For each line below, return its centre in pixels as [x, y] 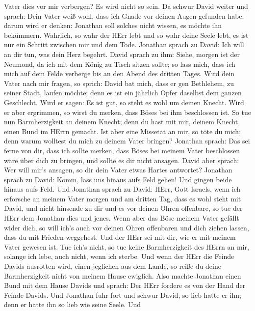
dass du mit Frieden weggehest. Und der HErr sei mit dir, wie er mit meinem [120, 237]
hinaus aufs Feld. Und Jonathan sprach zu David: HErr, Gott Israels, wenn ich [122, 189]
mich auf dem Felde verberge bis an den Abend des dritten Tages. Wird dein [119, 73]
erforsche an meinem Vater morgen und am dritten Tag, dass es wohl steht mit [123, 198]
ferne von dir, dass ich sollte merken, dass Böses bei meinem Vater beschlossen [122, 150]
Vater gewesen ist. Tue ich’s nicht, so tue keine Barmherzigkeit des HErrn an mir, [127, 246]
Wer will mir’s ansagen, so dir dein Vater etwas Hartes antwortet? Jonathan [118, 170]
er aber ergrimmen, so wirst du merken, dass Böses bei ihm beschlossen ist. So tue [127, 112]
